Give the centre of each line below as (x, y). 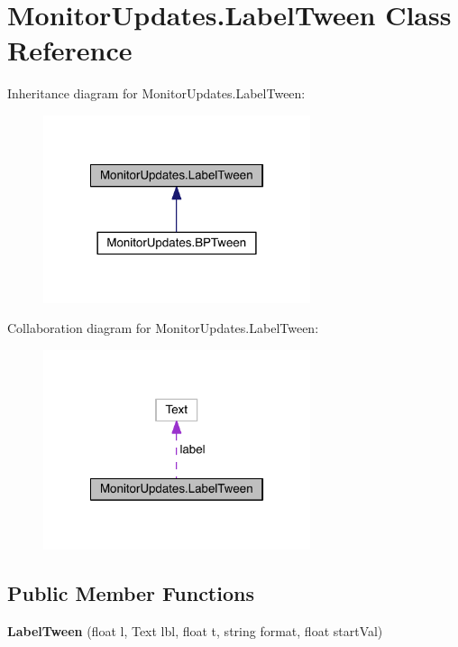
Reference (70, 50)
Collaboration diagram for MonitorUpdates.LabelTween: (163, 328)
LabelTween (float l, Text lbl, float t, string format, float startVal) (195, 630)
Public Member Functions (131, 593)
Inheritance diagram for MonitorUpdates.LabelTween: (156, 93)
